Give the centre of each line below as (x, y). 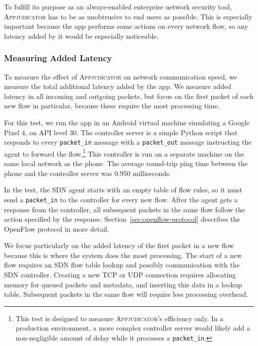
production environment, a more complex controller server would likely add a (133, 328)
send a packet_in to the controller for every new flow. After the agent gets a (121, 199)
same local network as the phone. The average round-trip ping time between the (126, 163)
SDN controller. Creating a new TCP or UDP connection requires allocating (120, 275)
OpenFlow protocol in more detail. (57, 228)
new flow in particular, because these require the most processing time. (112, 106)
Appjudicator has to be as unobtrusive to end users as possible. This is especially (128, 16)
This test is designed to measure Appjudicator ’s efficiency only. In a (120, 318)
